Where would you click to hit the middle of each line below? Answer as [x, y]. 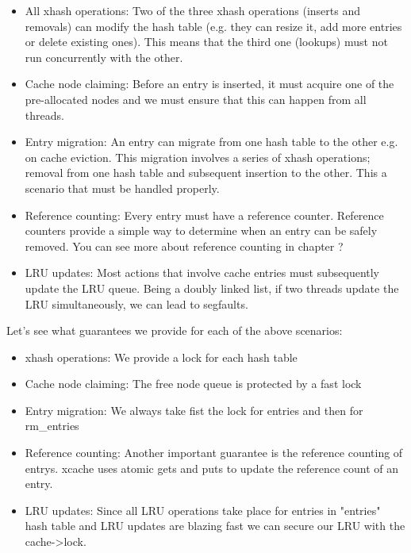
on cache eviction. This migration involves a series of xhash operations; [198, 157]
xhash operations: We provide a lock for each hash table [161, 357]
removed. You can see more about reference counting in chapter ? [184, 246]
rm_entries [52, 426]
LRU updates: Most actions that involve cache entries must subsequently [202, 273]
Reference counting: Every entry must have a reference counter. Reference [204, 215]
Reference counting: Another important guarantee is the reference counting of [214, 453]
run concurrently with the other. [104, 57]
